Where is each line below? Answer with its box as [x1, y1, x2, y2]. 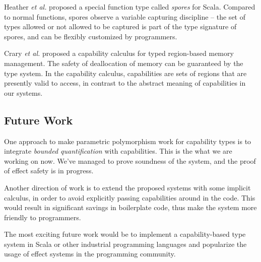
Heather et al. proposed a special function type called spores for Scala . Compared [4, 2, 255, 12]
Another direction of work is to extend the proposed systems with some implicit [4, 182, 251, 192]
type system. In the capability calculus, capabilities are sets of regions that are [4, 68, 247, 78]
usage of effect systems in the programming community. [4, 248, 176, 259]
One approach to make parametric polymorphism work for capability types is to [4, 136, 251, 146]
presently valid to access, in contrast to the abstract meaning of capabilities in [4, 78, 246, 88]
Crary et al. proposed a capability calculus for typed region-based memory [4, 48, 234, 58]
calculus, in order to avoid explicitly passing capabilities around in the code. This [4, 192, 255, 203]
